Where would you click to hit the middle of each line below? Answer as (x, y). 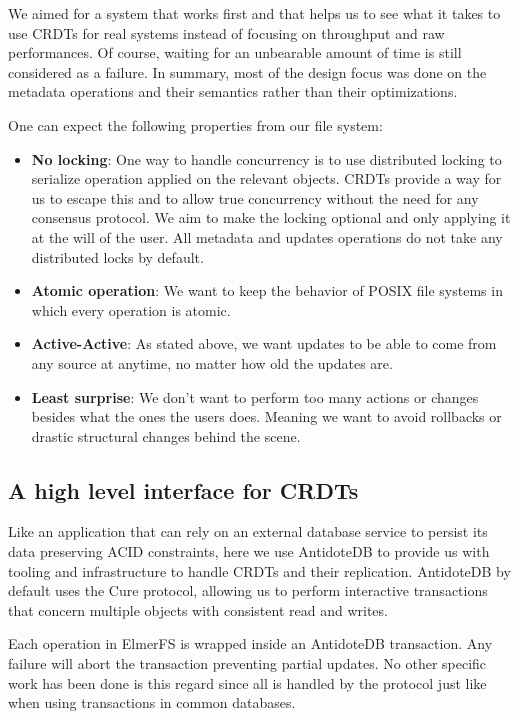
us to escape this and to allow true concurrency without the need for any (255, 197)
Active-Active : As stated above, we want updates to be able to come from (264, 343)
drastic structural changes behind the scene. (166, 435)
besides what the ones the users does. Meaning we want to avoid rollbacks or (266, 416)
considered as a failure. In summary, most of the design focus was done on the (247, 71)
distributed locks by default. (117, 256)
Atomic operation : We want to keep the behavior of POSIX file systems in (267, 290)
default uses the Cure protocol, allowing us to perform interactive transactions (248, 590)
